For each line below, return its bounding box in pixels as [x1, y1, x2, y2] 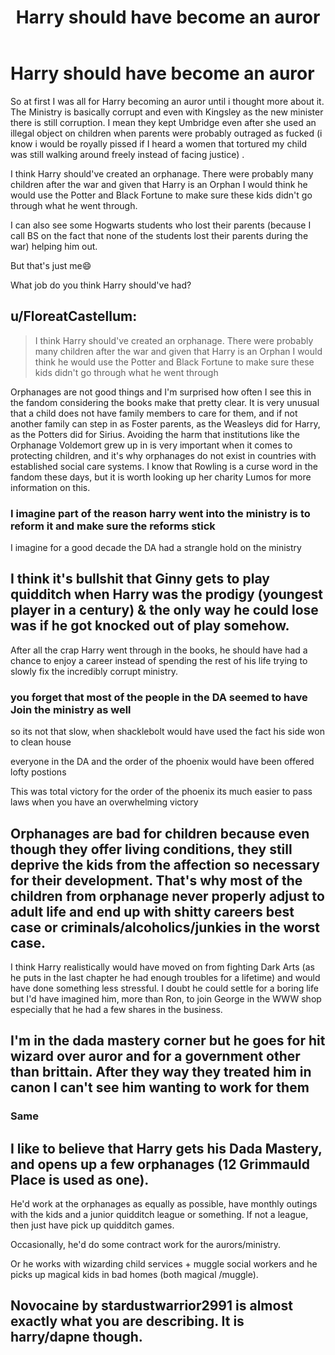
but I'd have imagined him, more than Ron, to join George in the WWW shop [10, 992, 322, 1005]
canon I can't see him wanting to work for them [10, 1079, 310, 1096]
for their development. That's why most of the [10, 872, 303, 889]
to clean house [10, 736, 72, 748]
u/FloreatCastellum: [10, 308, 138, 325]
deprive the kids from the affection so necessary [10, 856, 320, 873]
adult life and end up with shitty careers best [10, 903, 295, 920]
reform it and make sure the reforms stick [10, 519, 216, 533]
